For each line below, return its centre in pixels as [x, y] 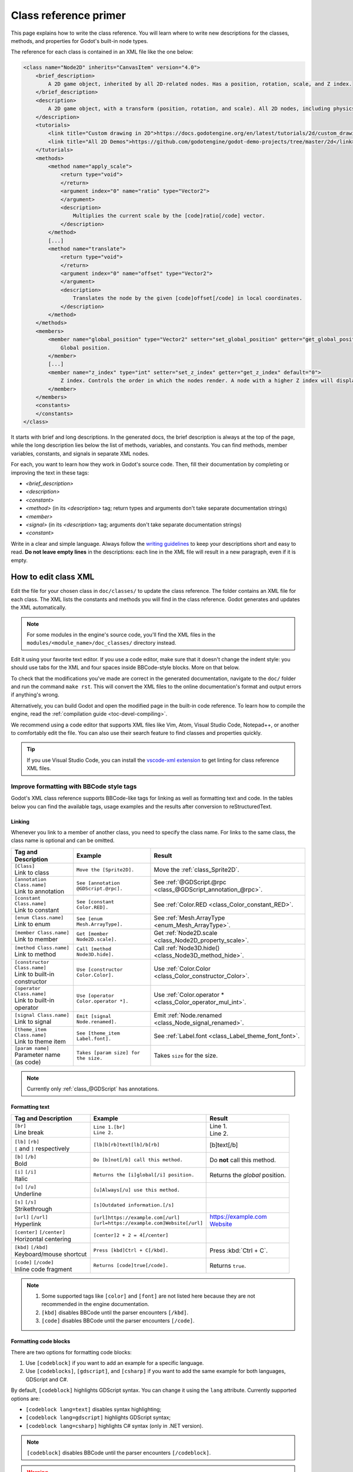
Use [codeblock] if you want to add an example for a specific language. [115, 1362]
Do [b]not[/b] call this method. [138, 1160]
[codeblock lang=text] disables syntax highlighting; [94, 1409]
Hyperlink [28, 1224]
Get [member [93, 934]
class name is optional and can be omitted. [63, 841]
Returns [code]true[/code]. [131, 1266]
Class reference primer [69, 15]
